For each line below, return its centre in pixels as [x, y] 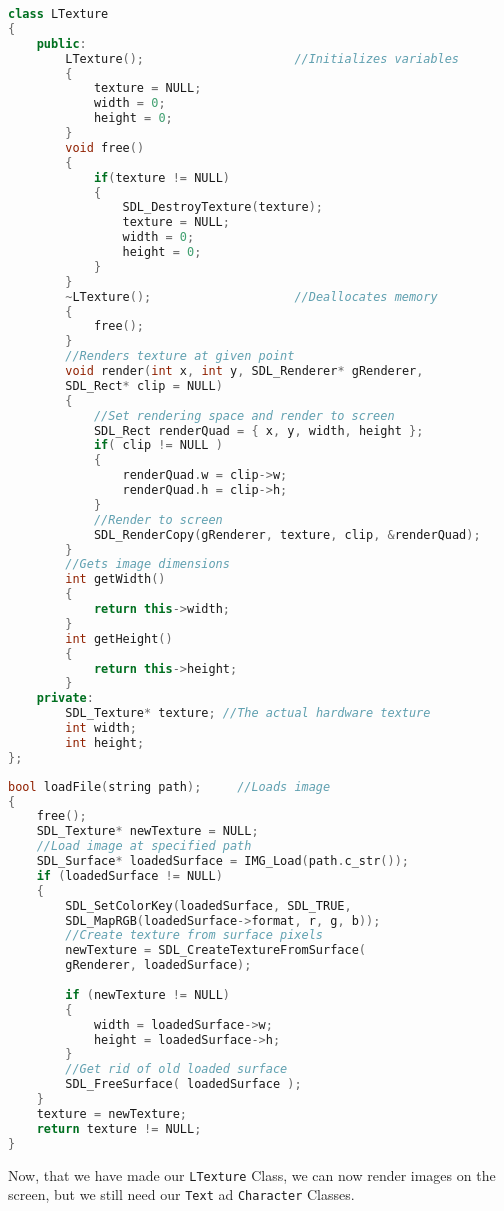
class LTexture [58, 14]
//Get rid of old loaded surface [176, 1069]
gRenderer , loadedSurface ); [158, 965]
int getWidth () [115, 579]
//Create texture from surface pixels [194, 935]
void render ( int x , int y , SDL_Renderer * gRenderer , [244, 371]
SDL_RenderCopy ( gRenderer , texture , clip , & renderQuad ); [287, 534]
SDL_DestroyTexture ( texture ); [223, 207]
